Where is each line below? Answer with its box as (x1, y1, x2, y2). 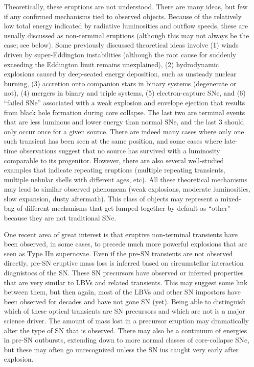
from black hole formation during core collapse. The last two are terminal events (4, 107, 245, 117)
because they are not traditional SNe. (4, 213, 116, 223)
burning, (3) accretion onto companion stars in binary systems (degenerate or (4, 78, 236, 88)
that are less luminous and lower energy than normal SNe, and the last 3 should (4, 117, 244, 127)
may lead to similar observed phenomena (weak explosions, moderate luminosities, (4, 184, 251, 194)
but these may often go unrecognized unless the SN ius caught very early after (4, 344, 239, 354)
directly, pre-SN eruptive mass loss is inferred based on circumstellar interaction (4, 258, 244, 268)
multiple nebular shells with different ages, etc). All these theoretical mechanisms (4, 174, 248, 184)
